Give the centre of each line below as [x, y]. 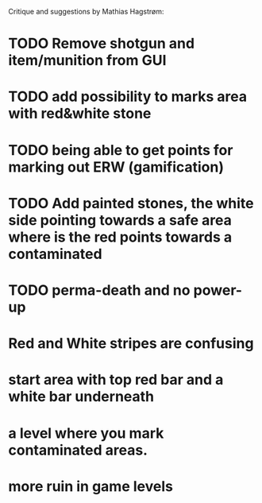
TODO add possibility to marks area [128, 97]
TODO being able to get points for [121, 150]
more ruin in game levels [91, 486]
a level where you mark [86, 433]
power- [218, 290]
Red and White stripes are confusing [131, 344]
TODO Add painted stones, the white [131, 203]
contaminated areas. [78, 450]
